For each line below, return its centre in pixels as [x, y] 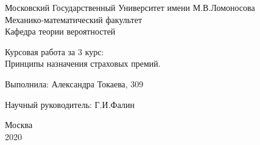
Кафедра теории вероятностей [60, 31]
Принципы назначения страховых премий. [83, 63]
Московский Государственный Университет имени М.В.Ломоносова [130, 7]
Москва [19, 125]
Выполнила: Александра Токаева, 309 [74, 83]
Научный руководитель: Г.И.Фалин [70, 104]
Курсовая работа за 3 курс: [54, 51]
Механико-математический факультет [74, 19]
